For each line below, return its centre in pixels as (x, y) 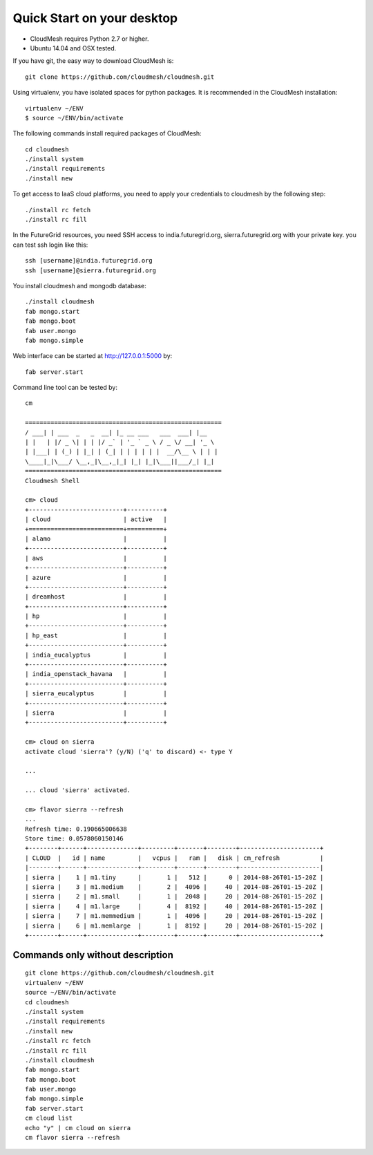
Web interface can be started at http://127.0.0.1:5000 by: (93, 356)
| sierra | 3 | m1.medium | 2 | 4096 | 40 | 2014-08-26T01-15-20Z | (174, 887)
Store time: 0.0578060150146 (74, 839)
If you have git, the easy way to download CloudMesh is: (93, 61)
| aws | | (96, 558)
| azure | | (96, 577)
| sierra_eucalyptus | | (96, 694)
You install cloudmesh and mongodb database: (79, 285)
